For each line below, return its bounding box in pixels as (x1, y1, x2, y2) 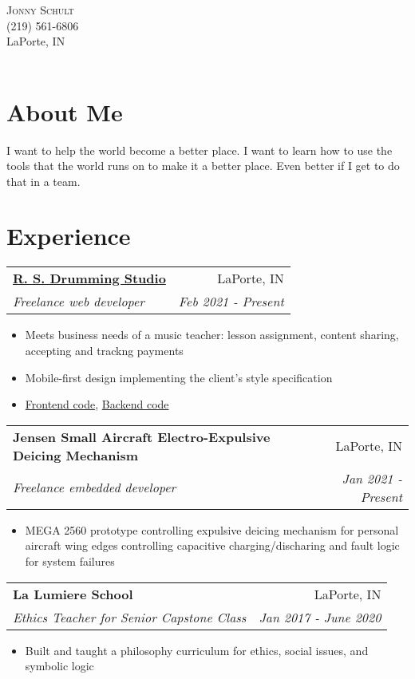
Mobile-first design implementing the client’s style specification (25, 369, 333, 385)
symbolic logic (25, 657, 94, 674)
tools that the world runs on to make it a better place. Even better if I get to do (6, 157, 400, 174)
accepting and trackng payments (25, 342, 184, 358)
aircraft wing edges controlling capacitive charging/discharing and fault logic (25, 537, 400, 554)
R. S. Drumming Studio (13, 269, 166, 288)
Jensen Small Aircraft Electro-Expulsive (13, 427, 271, 446)
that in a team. (6, 172, 81, 189)
